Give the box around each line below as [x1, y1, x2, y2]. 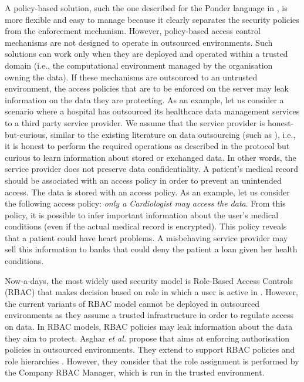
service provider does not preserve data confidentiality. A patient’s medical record [5, 163, 298, 175]
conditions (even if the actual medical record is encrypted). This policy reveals [5, 220, 287, 232]
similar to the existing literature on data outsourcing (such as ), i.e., [50, 128, 296, 140]
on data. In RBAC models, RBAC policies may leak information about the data [5, 320, 293, 333]
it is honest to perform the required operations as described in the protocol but [5, 140, 290, 152]
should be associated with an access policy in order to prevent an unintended [5, 174, 282, 186]
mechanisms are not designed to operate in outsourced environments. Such [5, 36, 273, 48]
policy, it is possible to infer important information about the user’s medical [5, 208, 279, 221]
